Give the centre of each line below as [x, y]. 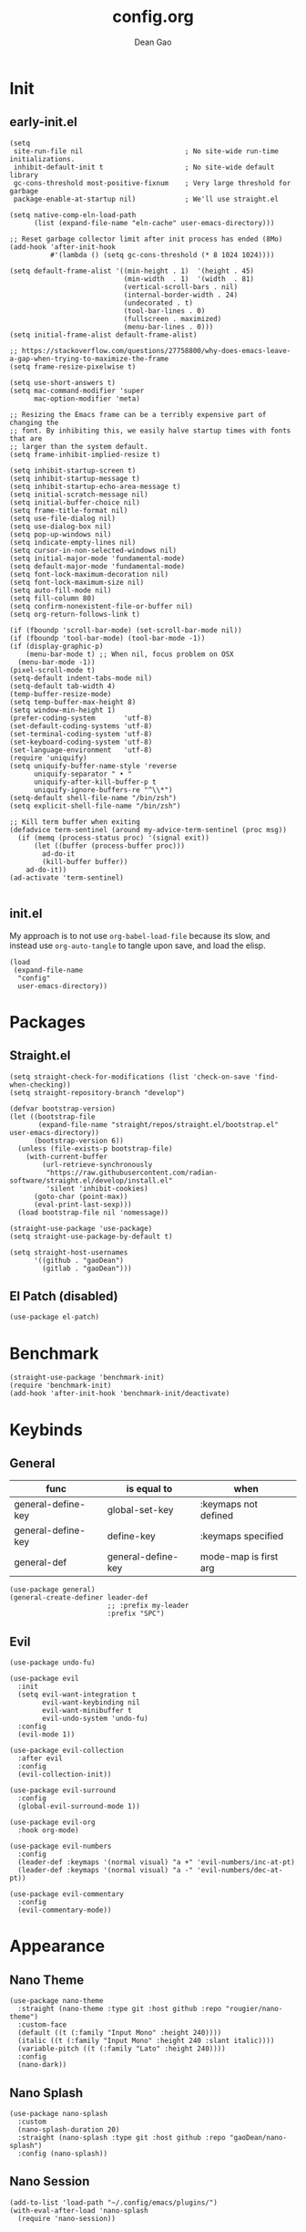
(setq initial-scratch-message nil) [79, 495]
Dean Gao [153, 42]
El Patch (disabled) [64, 1296]
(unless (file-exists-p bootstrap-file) [95, 1148]
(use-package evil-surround [63, 1790]
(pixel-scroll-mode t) [52, 670]
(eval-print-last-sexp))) [82, 1205]
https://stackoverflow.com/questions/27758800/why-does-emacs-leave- [156, 350]
